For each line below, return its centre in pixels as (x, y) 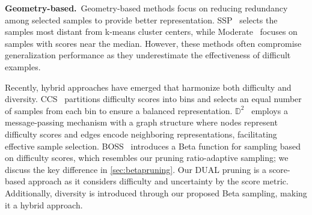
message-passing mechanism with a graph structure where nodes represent (141, 122)
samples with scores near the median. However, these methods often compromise (153, 43)
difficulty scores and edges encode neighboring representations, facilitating (141, 134)
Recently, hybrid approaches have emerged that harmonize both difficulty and (148, 87)
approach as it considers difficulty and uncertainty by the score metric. (158, 181)
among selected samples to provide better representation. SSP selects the (141, 20)
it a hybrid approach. (44, 204)
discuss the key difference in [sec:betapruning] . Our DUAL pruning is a (136, 169)
